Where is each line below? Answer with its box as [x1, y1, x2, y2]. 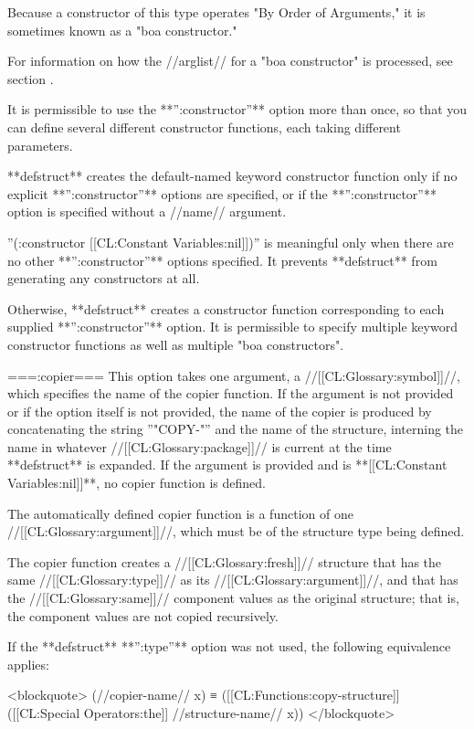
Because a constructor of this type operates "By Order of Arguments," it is [7, 3, 426, 21]
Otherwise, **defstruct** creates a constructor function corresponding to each [7, 299, 445, 318]
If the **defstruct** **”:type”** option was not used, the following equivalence [7, 637, 451, 656]
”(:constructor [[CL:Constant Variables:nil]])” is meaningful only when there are [7, 232, 454, 251]
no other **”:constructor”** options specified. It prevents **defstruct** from [7, 250, 437, 269]
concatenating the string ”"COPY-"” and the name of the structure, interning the [7, 419, 464, 438]
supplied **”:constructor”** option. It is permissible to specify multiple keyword [7, 317, 458, 336]
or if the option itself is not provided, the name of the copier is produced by [7, 401, 432, 420]
